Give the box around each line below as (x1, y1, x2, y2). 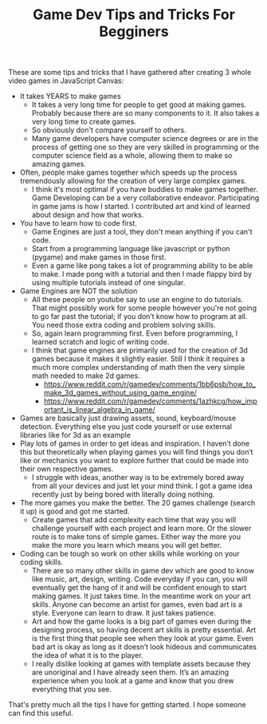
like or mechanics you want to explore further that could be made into (19, 456, 249, 466)
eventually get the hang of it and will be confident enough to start (31, 583, 247, 592)
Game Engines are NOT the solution (19, 286, 138, 296)
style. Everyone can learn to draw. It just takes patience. (31, 608, 217, 618)
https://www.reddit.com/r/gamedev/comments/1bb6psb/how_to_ (43, 380, 257, 389)
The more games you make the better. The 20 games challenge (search (19, 498, 256, 508)
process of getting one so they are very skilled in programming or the (31, 142, 260, 152)
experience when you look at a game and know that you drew (31, 676, 234, 686)
